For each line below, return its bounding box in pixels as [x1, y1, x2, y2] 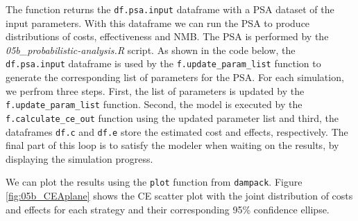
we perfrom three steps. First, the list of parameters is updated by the [6, 83, 305, 98]
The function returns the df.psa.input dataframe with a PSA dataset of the [6, 2, 334, 16]
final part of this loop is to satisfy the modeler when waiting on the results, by [6, 138, 339, 152]
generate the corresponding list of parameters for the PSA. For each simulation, [6, 70, 344, 85]
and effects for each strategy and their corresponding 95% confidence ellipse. [6, 202, 330, 216]
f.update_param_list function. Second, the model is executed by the [6, 97, 302, 112]
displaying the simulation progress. [6, 151, 153, 166]
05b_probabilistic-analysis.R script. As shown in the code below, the [6, 42, 296, 57]
